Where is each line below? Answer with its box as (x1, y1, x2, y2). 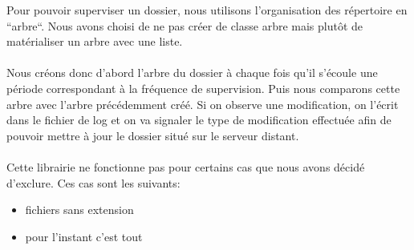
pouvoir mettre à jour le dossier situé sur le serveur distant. (6, 127, 299, 143)
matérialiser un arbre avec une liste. (6, 33, 183, 50)
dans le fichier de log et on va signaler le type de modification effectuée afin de (6, 111, 392, 128)
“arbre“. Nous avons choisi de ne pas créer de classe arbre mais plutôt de (6, 17, 363, 34)
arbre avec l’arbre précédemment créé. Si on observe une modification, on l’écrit (6, 95, 399, 112)
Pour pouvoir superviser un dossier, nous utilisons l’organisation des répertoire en (6, 2, 408, 18)
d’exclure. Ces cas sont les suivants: (6, 174, 181, 191)
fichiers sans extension (25, 201, 134, 218)
